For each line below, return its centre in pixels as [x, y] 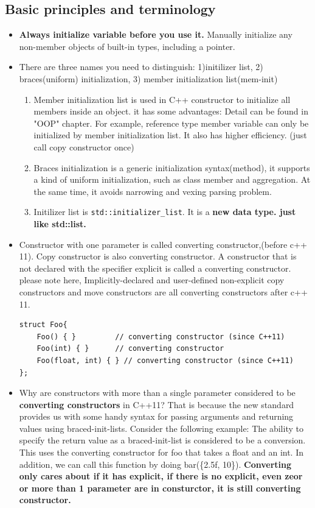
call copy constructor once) [84, 146]
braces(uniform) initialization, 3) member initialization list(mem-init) [148, 78]
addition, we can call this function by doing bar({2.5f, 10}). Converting [155, 464]
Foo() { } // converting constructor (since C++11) [161, 337]
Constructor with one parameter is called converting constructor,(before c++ [163, 244]
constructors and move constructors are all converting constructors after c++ [163, 291]
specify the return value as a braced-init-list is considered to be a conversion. [162, 440]
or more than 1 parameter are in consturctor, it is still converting [160, 488]
